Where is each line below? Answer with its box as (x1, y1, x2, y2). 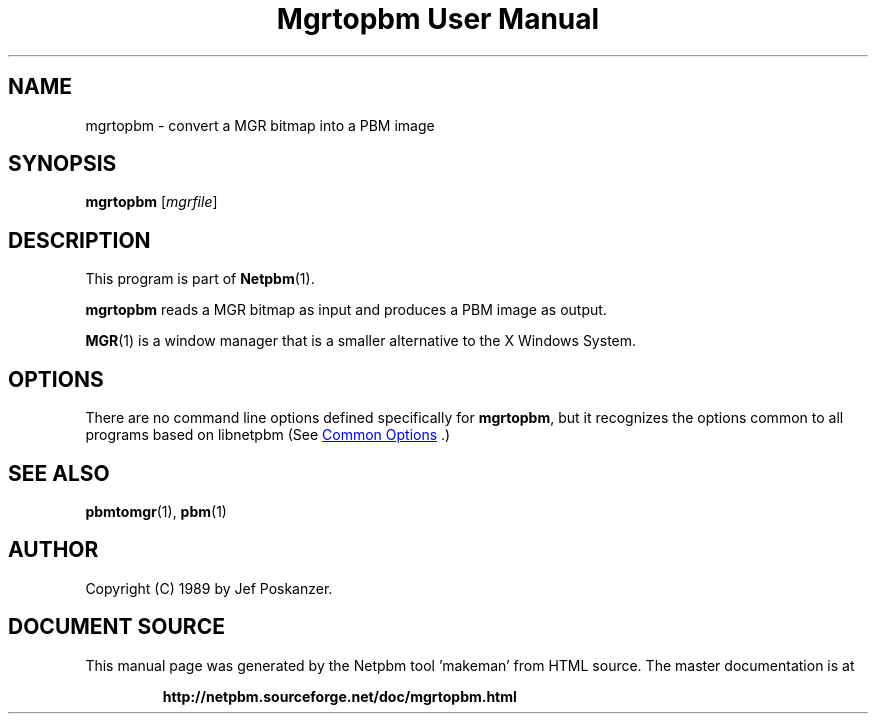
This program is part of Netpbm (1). (85, 270, 315, 288)
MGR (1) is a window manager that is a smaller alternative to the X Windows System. (85, 332, 637, 350)
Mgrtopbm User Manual (276, 2, 600, 36)
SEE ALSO (8, 460, 110, 486)
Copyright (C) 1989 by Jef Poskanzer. (85, 579, 333, 597)
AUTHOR (8, 537, 99, 563)
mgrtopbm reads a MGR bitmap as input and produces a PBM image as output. (85, 301, 607, 319)
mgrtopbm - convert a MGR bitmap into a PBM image (85, 116, 435, 134)
